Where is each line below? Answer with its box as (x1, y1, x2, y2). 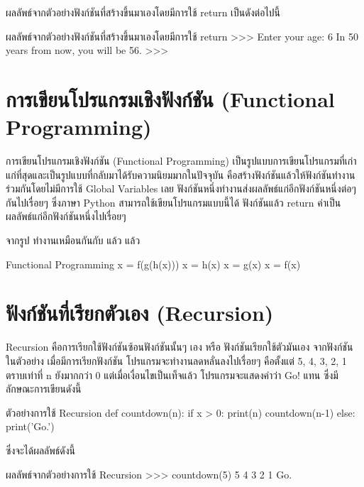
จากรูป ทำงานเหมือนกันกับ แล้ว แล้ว (6, 233, 140, 248)
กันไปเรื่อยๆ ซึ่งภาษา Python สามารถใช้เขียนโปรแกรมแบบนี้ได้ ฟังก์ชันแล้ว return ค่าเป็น (6, 195, 341, 209)
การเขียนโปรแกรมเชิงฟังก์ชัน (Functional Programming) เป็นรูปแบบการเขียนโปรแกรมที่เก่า (6, 153, 357, 168)
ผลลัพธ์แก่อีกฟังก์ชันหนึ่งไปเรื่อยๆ (6, 209, 126, 224)
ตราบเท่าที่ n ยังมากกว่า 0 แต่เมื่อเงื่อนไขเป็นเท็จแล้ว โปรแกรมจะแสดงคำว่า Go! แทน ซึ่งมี (6, 367, 338, 382)
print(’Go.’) (6, 419, 55, 434)
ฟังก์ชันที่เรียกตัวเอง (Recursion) (6, 298, 274, 327)
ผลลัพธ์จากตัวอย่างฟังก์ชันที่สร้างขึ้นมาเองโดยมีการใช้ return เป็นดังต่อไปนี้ (6, 5, 281, 19)
